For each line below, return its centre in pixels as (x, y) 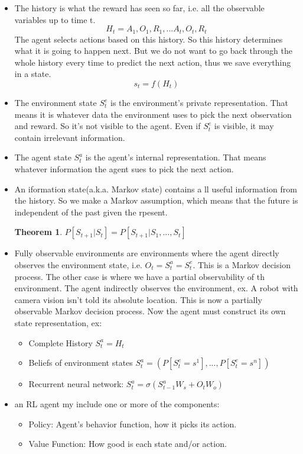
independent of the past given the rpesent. (91, 212)
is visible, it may (244, 126)
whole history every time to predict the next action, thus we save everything (153, 62)
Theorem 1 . (38, 232)
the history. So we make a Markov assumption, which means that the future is (156, 200)
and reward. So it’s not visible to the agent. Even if (107, 126)
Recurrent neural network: (76, 384)
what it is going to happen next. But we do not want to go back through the (153, 51)
